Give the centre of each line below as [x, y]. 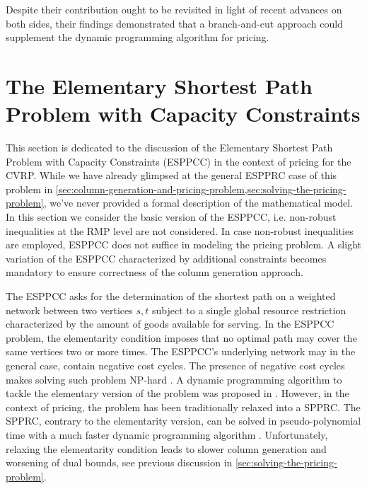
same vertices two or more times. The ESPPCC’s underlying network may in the [181, 351]
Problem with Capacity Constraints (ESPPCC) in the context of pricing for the [179, 161]
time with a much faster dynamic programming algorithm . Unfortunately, [167, 434]
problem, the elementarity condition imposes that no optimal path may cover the [181, 337]
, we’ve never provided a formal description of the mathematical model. [198, 203]
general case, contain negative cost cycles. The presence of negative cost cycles [175, 365]
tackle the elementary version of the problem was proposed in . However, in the [177, 393]
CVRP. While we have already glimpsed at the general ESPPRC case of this [171, 175]
